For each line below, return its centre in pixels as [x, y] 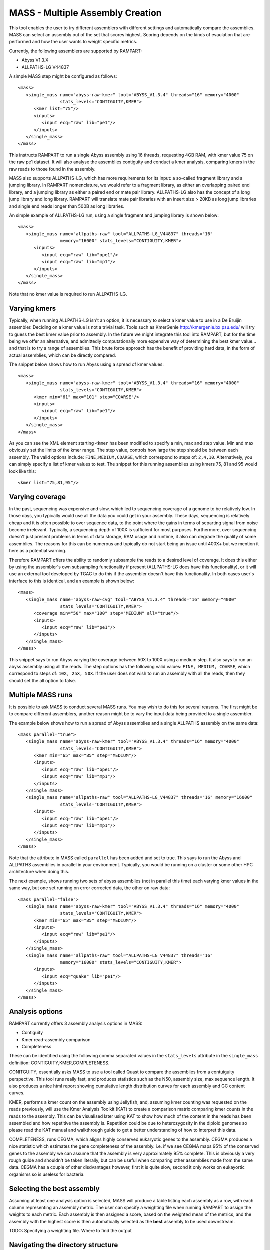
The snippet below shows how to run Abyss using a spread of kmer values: [87, 364]
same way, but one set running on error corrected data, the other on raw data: [90, 888]
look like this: [23, 471]
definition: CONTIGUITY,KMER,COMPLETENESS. [59, 1063]
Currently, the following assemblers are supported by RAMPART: [76, 51]
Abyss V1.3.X [35, 60]
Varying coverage [37, 497]
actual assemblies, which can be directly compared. [63, 355]
